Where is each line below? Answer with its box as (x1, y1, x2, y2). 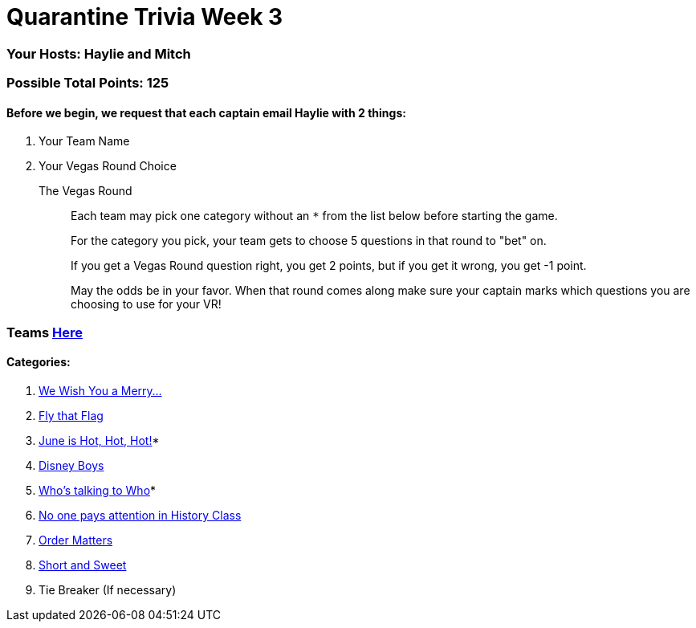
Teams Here (6, 324, 83, 341)
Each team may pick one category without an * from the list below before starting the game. (71, 209, 558, 223)
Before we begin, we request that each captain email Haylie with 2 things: (6, 105, 406, 120)
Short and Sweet (39, 557, 127, 572)
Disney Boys (39, 458, 104, 472)
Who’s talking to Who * (39, 483, 157, 497)
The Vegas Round (39, 184, 132, 198)
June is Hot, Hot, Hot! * (39, 433, 160, 447)
